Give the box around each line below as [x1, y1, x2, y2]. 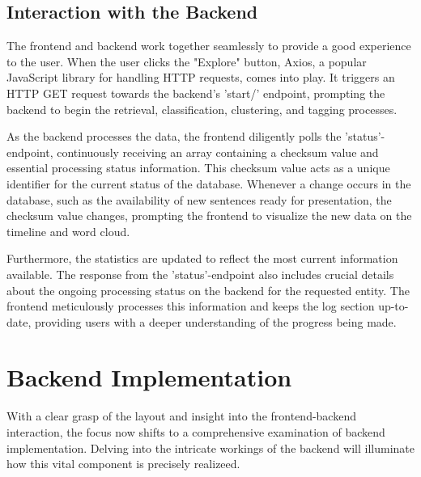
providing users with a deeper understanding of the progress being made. [34, 313, 397, 330]
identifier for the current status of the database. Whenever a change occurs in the [6, 175, 411, 192]
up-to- [378, 298, 409, 314]
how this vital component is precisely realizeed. [6, 455, 240, 472]
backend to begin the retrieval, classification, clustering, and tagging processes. [6, 100, 398, 117]
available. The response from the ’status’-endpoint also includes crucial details [6, 265, 394, 282]
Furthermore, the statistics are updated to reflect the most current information [6, 250, 398, 267]
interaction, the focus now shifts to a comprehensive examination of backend [6, 424, 385, 441]
